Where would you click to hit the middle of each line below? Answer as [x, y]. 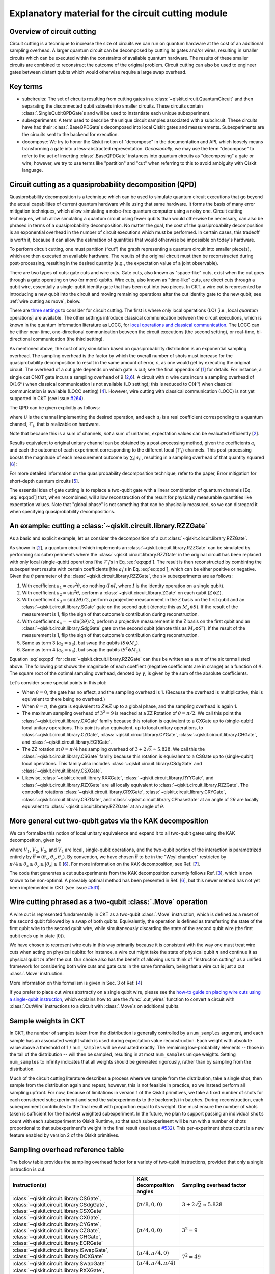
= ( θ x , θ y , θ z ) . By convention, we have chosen [85, 857]
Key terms [26, 87]
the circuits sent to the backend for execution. [71, 135]
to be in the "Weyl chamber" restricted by [183, 857]
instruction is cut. [28, 1169]
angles [145, 1191]
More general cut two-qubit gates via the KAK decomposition [109, 821]
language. [33, 170]
